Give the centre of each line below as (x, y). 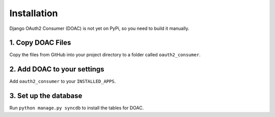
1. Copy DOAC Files (40, 43)
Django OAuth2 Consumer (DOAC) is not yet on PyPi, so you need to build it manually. (99, 28)
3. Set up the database (46, 96)
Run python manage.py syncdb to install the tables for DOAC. (77, 108)
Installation (34, 13)
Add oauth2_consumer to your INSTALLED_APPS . (63, 82)
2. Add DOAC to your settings (57, 69)
